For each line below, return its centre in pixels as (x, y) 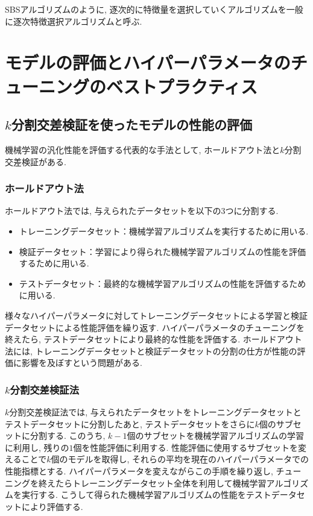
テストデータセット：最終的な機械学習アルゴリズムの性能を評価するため (163, 283)
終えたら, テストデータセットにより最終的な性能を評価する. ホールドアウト (153, 339)
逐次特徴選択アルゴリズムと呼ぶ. (77, 21)
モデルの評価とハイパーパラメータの (148, 62)
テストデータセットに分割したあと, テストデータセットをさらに (130, 423)
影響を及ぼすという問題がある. (82, 363)
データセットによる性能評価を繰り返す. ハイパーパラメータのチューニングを (155, 327)
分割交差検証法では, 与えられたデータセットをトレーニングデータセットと (155, 412)
